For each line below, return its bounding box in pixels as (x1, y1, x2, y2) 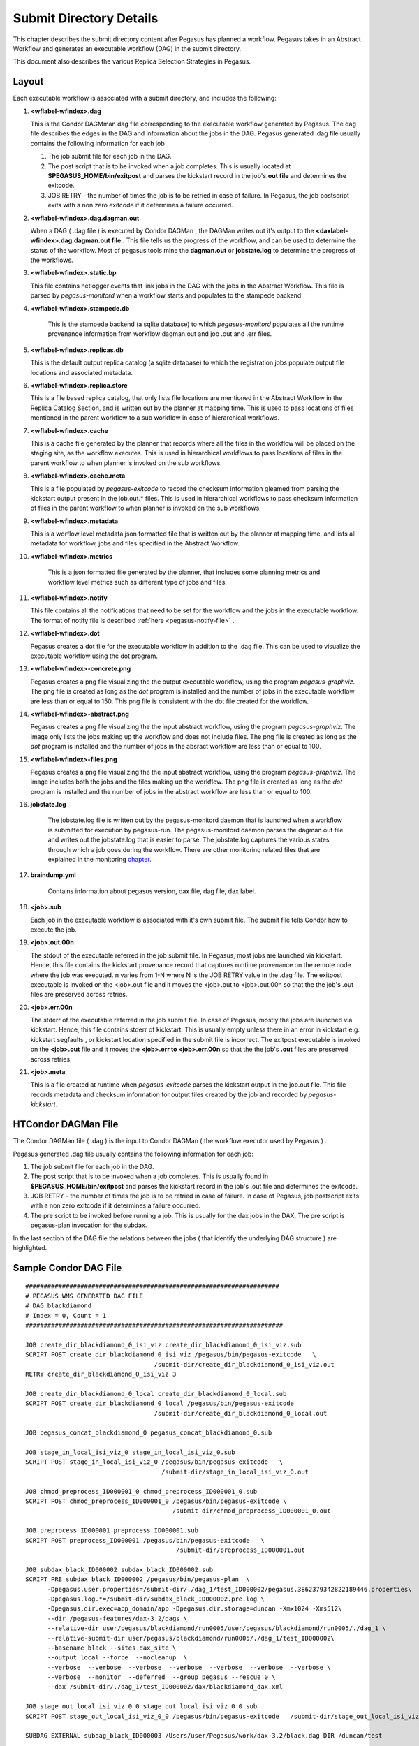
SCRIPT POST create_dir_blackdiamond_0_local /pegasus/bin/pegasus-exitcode (25, 1400, 295, 1407)
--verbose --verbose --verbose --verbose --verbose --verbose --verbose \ (47, 1663, 331, 1671)
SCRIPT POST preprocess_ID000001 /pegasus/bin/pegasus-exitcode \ (25, 1536, 265, 1544)
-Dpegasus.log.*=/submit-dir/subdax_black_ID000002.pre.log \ (47, 1594, 265, 1603)
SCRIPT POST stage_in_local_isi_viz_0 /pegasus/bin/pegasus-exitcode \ (25, 1458, 284, 1466)
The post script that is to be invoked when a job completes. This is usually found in (30, 1172, 269, 1180)
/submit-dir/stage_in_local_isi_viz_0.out (161, 1467, 309, 1476)
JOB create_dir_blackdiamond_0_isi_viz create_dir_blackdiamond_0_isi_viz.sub (25, 1341, 302, 1349)
